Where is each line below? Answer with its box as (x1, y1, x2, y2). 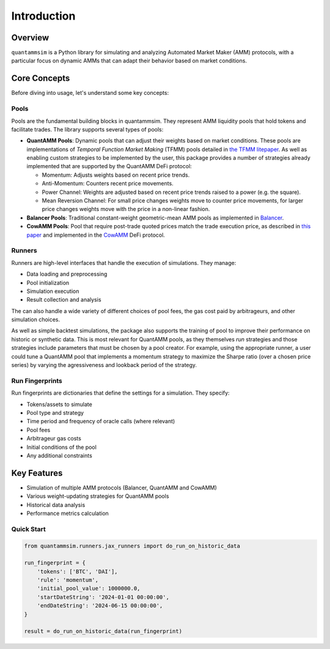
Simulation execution (26, 287, 79, 295)
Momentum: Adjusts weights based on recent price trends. (42, 171, 190, 179)
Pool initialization (26, 279, 70, 286)
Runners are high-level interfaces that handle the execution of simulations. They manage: (11, 259, 237, 266)
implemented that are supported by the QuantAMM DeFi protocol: (26, 163, 192, 170)
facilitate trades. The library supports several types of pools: (11, 125, 164, 133)
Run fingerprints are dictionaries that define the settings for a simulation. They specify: (11, 389, 230, 397)
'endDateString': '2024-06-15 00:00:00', (37, 603, 163, 609)
